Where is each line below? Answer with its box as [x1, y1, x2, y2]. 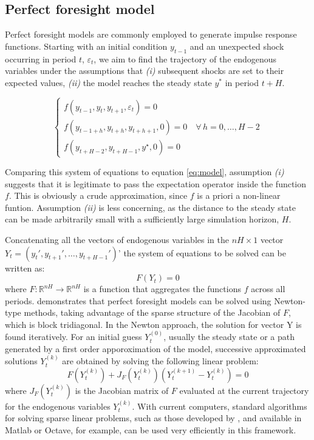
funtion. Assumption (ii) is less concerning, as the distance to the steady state [5, 201, 296, 213]
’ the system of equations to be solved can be [118, 246, 286, 259]
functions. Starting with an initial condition [5, 39, 168, 52]
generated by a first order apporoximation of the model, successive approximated [5, 342, 306, 355]
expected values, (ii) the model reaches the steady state [5, 76, 212, 88]
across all [251, 282, 285, 295]
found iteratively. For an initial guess [5, 330, 142, 343]
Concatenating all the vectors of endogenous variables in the [5, 233, 229, 245]
